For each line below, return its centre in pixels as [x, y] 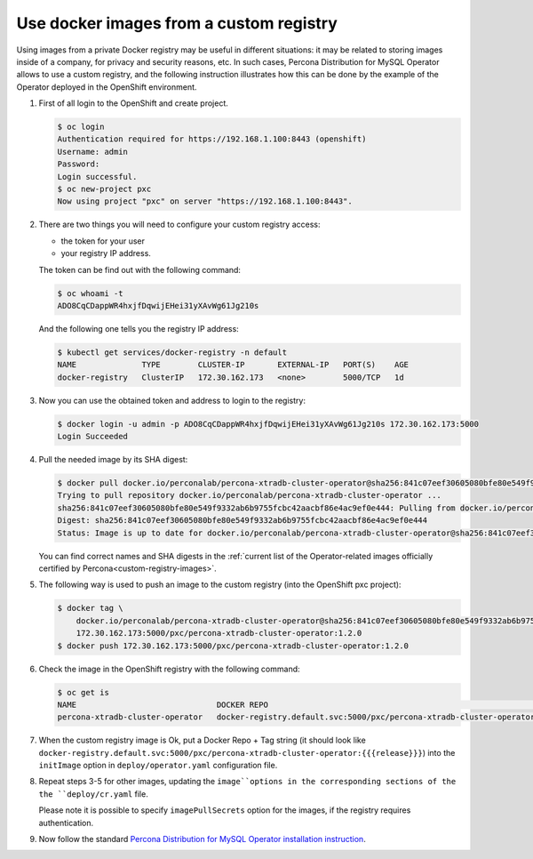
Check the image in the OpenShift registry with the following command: [170, 669]
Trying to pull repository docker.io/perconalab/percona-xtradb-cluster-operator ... [249, 495]
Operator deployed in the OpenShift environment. [107, 87]
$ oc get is [84, 692]
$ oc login [81, 127]
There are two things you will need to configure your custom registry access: [179, 225]
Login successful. [97, 177]
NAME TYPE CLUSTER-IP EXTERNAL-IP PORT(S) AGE [233, 365]
